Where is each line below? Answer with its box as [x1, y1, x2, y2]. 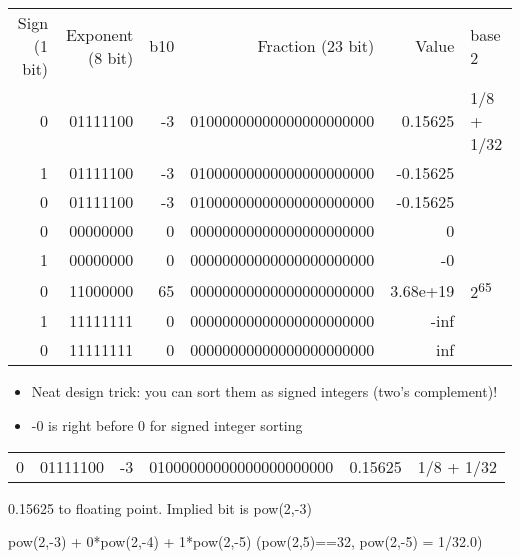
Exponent [65, 22, 134, 46]
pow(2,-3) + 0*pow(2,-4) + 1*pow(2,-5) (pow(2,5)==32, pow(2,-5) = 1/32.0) [8, 531, 483, 552]
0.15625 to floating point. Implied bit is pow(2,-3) [8, 497, 312, 518]
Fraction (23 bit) [257, 34, 375, 57]
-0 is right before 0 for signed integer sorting [31, 414, 303, 435]
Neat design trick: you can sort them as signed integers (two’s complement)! [31, 381, 498, 402]
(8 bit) [87, 45, 134, 69]
